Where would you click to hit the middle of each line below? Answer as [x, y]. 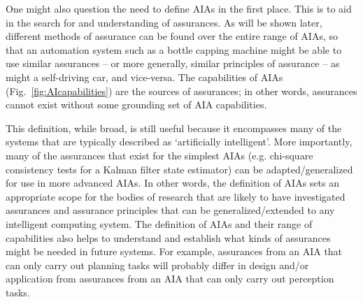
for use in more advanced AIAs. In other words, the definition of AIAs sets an [172, 183]
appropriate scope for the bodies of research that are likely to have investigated [176, 196]
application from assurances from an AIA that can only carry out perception [170, 279]
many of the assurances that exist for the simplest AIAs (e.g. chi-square [159, 155]
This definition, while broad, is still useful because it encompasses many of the [174, 128]
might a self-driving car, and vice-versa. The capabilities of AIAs [144, 77]
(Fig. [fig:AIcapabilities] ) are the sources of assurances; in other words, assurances [181, 91]
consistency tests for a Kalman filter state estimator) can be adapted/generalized [179, 169]
